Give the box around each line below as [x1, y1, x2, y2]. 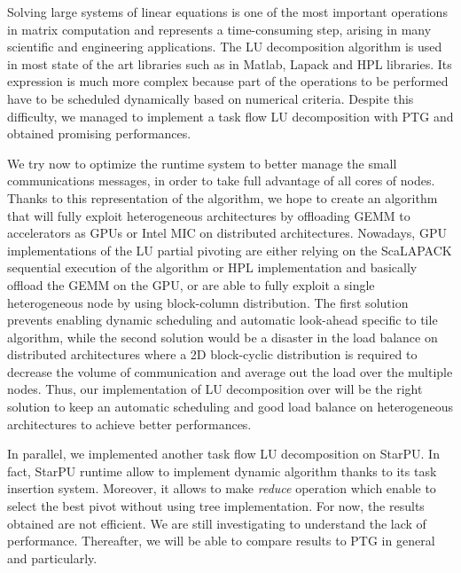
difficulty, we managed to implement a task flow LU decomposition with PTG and [7, 106, 454, 125]
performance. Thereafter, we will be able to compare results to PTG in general [7, 531, 435, 550]
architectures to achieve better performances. [7, 414, 252, 433]
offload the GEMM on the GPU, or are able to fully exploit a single [7, 275, 375, 294]
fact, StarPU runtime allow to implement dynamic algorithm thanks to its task [7, 461, 437, 480]
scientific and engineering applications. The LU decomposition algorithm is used [7, 37, 442, 56]
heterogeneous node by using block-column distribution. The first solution [7, 293, 409, 311]
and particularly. [7, 548, 98, 567]
